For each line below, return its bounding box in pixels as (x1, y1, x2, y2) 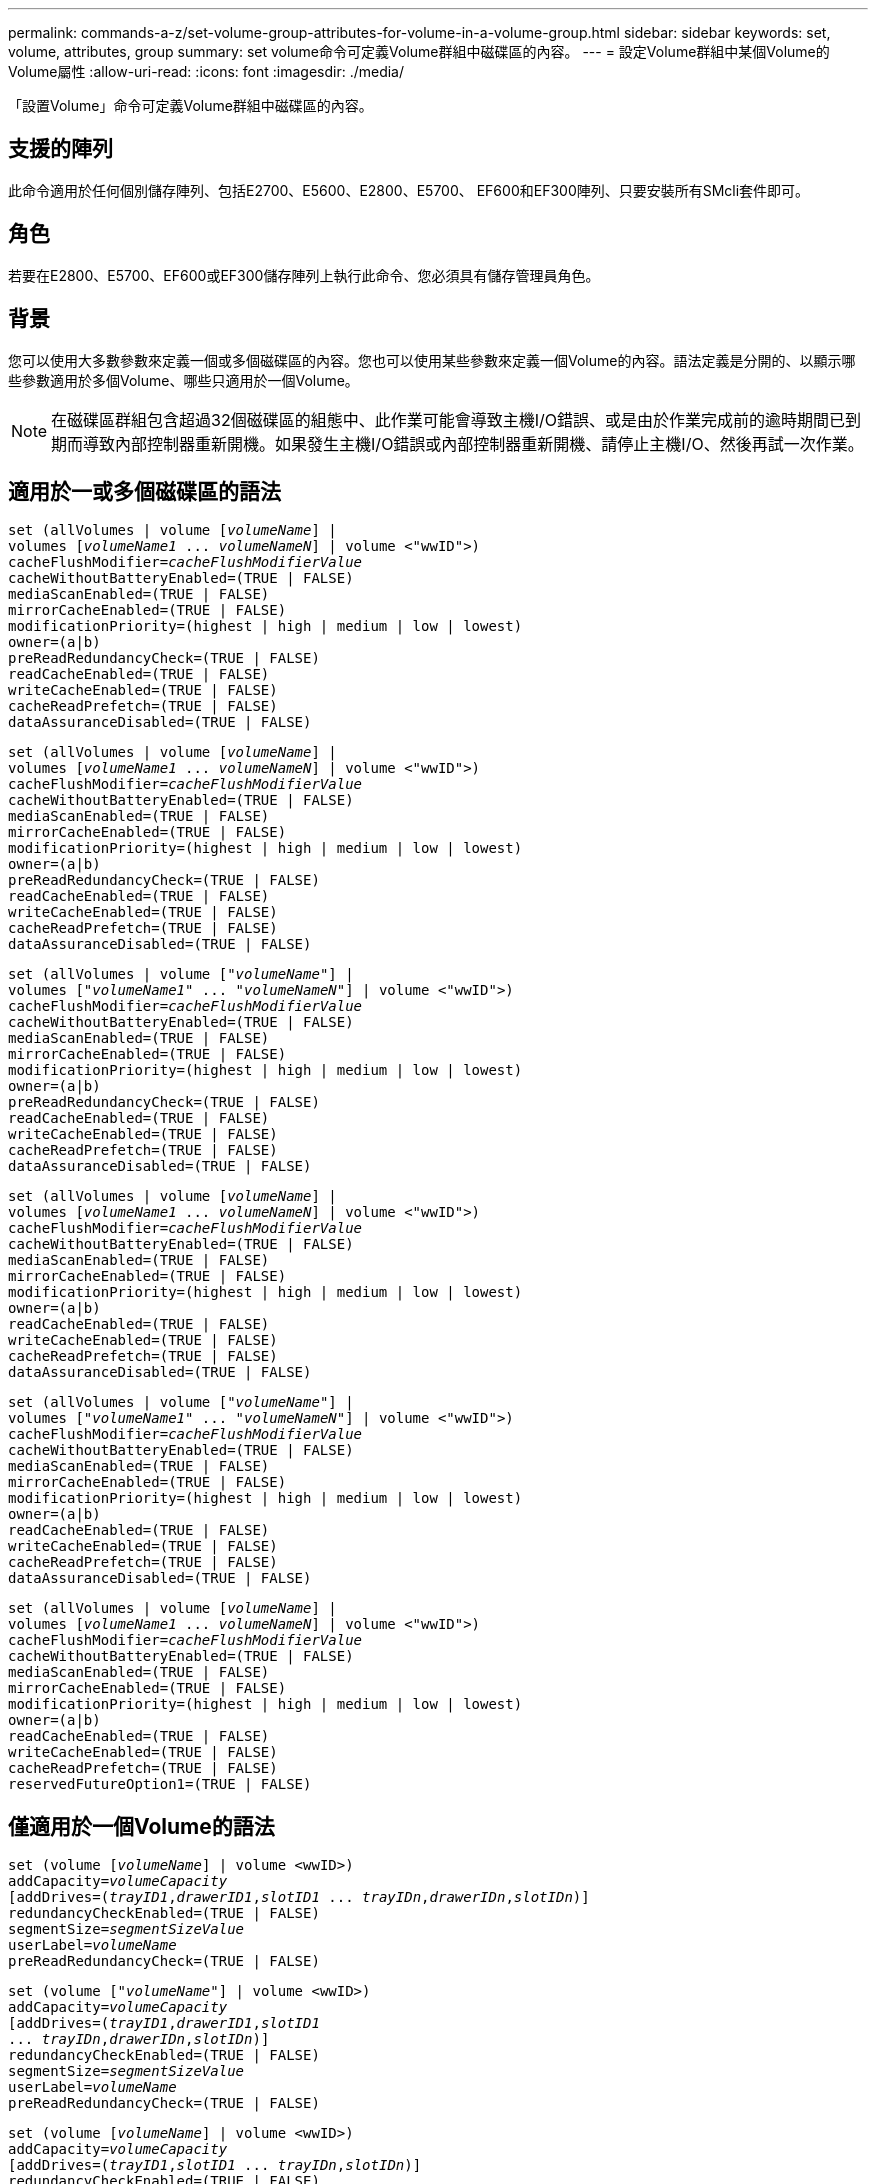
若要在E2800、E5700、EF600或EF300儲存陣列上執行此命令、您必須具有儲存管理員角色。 (8, 266, 600, 284)
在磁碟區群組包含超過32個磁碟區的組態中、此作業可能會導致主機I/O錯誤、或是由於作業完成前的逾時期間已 (51, 409, 846, 430)
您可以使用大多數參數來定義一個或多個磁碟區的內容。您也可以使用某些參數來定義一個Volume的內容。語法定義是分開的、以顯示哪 (8, 351, 856, 369)
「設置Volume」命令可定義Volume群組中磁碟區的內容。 (8, 97, 373, 114)
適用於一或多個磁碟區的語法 (8, 478, 281, 504)
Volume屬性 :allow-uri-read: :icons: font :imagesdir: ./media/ (8, 63, 405, 80)
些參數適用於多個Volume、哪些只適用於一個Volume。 (8, 371, 359, 389)
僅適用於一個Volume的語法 (8, 1813, 275, 1839)
